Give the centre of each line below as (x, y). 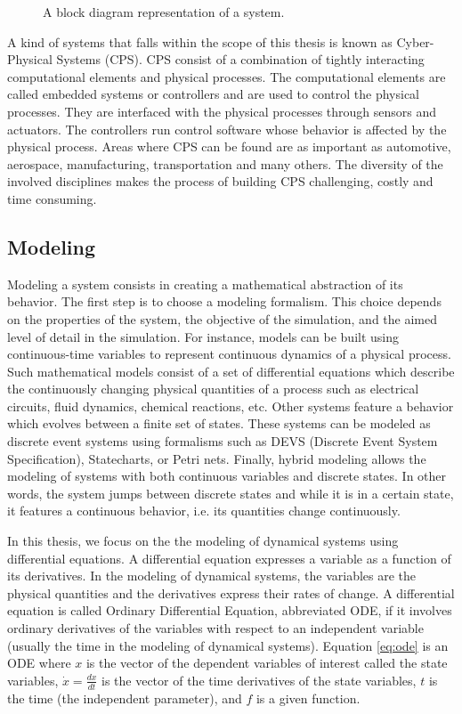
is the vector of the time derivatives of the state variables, (259, 680)
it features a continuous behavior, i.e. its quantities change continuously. (204, 511)
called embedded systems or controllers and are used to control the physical (214, 94)
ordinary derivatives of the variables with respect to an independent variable (215, 628)
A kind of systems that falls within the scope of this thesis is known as (200, 41)
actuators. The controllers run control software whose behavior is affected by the (227, 129)
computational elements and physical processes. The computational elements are (227, 76)
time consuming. (52, 198)
